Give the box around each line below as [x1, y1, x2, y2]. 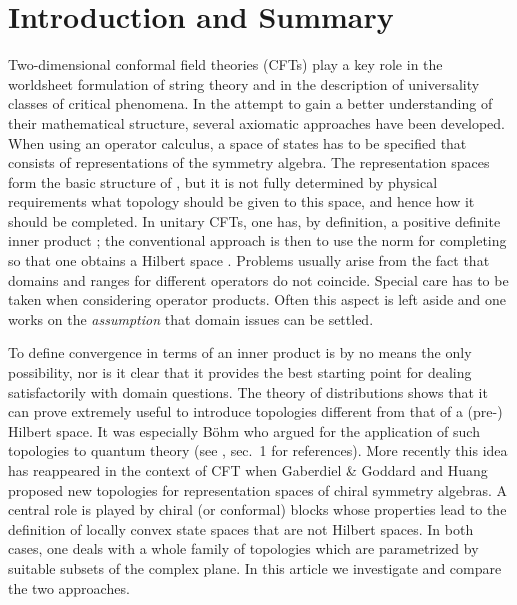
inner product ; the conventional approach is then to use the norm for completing [8, 230, 507, 251]
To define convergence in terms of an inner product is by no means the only [8, 342, 472, 363]
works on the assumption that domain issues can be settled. [8, 308, 374, 329]
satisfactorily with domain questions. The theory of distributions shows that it [8, 381, 488, 402]
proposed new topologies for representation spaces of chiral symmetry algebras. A [8, 479, 507, 500]
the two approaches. [8, 577, 130, 598]
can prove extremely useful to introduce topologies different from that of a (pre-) [8, 401, 503, 422]
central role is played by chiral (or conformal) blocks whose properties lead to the [8, 499, 507, 520]
